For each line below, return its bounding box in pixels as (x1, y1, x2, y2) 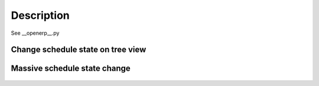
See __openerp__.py (11, 29, 60, 37)
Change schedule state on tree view (11, 45, 147, 55)
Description (11, 9, 70, 22)
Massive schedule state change (11, 64, 131, 74)
